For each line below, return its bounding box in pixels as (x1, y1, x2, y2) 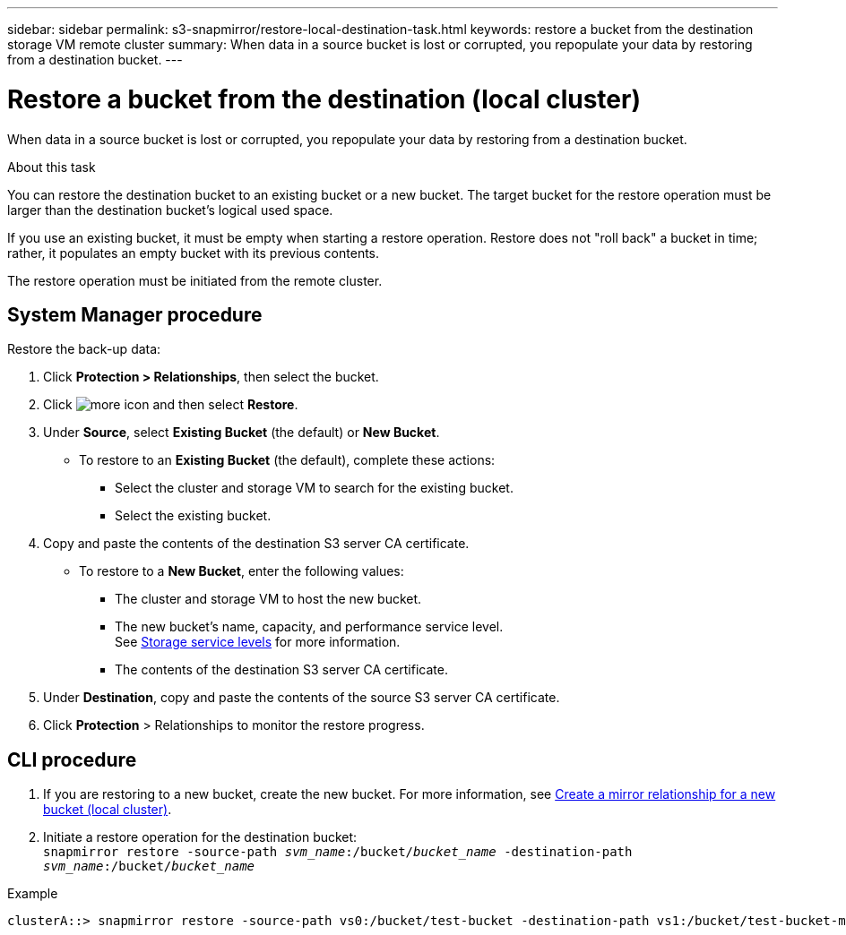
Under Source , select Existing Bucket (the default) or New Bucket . (43, 425, 440, 441)
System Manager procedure (7, 303, 263, 326)
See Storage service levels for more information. (115, 634, 401, 650)
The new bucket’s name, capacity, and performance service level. (115, 619, 504, 635)
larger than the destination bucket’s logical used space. (7, 202, 333, 218)
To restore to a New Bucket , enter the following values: (79, 563, 404, 579)
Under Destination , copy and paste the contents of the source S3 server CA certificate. (43, 690, 560, 706)
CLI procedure (7, 748, 137, 771)
